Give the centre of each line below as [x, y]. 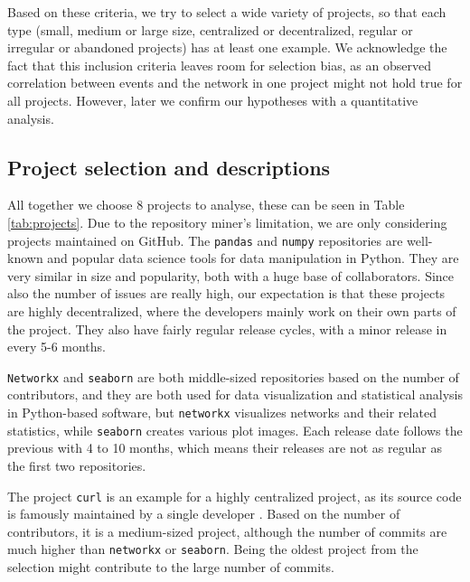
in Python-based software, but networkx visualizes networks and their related [222, 413]
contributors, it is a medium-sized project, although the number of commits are [227, 531]
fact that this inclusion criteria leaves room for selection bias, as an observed [219, 65]
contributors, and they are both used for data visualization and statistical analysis [235, 394]
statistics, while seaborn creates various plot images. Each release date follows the [235, 430]
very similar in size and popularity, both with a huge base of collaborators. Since [231, 275]
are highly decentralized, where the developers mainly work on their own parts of [232, 310]
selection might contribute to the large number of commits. [171, 567]
